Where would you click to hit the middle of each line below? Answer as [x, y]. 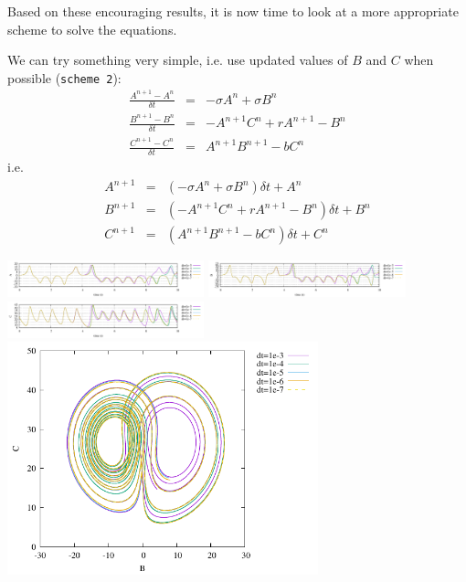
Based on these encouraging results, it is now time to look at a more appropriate [233, 11]
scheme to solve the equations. [92, 29]
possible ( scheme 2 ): [64, 77]
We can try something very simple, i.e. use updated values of [178, 60]
